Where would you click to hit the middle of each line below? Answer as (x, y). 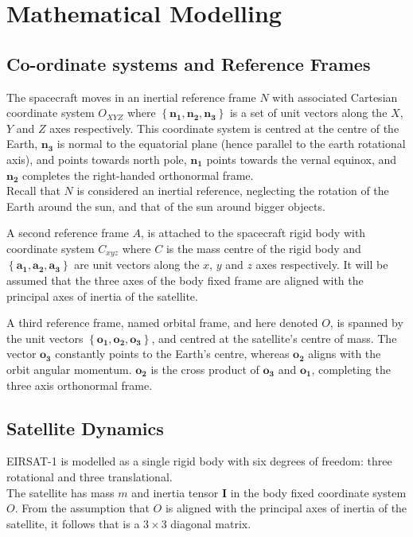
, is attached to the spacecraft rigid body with (253, 233)
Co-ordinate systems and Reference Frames (189, 63)
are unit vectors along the (137, 265)
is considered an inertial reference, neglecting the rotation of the (233, 191)
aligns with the (345, 354)
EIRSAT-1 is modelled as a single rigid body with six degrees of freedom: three (199, 461)
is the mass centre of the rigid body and (263, 248)
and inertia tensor (175, 492)
